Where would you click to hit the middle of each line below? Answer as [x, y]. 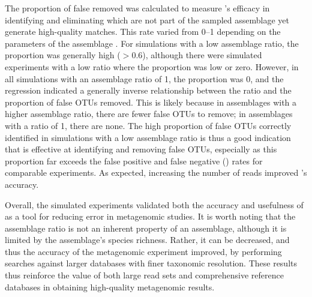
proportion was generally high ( [63, 55]
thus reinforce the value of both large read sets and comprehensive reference [144, 275]
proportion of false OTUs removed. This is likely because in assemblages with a [151, 102]
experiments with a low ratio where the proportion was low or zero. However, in [152, 66]
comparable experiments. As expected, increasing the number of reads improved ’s [156, 172]
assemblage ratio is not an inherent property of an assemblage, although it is [146, 228]
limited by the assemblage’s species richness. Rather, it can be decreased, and [147, 240]
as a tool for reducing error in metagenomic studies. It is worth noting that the [150, 216]
